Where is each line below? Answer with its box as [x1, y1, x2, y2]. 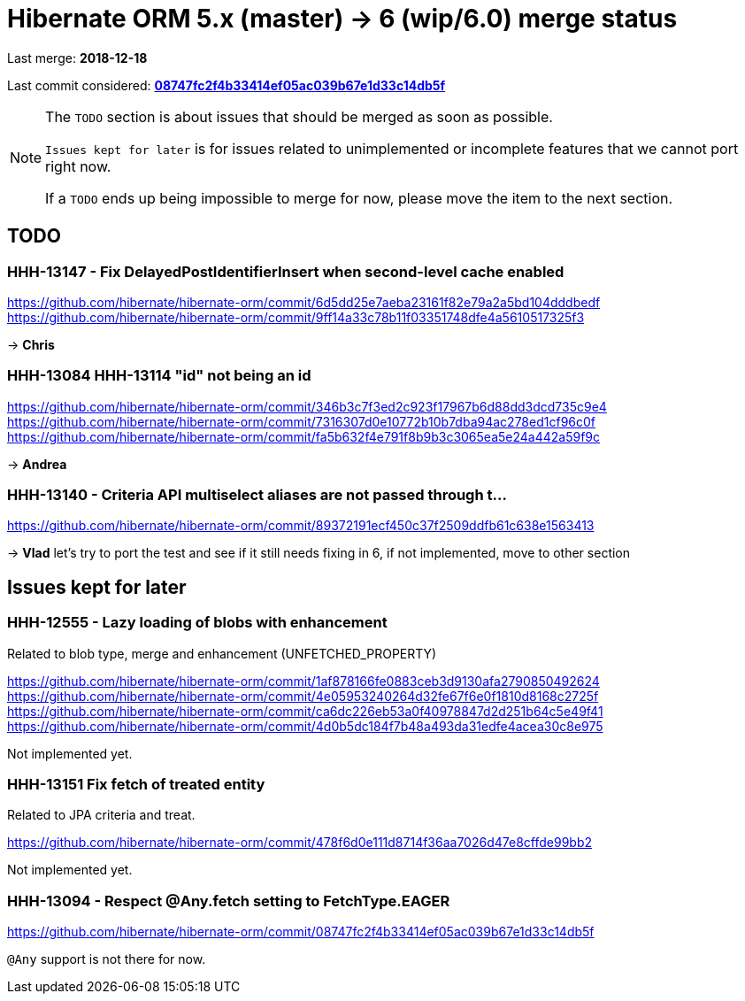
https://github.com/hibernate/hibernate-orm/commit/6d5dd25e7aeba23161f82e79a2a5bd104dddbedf [7, 294, 601, 310]
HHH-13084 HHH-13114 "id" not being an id [7, 366, 311, 385]
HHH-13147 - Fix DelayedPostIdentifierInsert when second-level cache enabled [7, 262, 565, 281]
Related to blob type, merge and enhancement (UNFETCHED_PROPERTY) [7, 645, 437, 661]
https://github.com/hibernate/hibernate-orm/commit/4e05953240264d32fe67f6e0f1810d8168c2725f [7, 688, 599, 704]
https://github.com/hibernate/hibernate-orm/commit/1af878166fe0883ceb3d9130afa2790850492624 [7, 673, 600, 689]
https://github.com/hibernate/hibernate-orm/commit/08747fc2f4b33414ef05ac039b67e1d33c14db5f [7, 924, 595, 940]
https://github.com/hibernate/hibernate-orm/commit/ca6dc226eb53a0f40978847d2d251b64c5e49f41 [7, 703, 603, 719]
